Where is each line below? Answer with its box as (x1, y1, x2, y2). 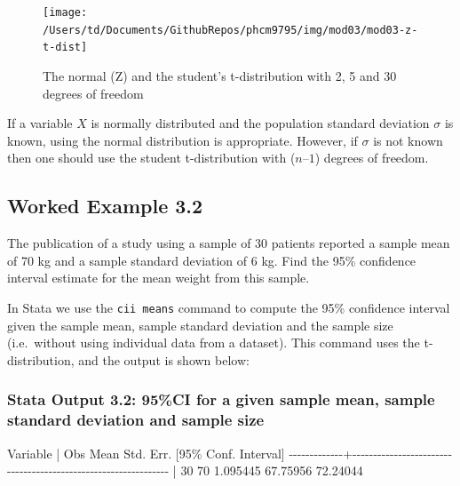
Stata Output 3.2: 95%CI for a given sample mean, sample (7, 388, 435, 410)
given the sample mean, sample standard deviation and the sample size (7, 315, 393, 334)
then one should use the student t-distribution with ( (7, 148, 296, 167)
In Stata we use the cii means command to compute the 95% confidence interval (7, 298, 450, 316)
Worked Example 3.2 (7, 192, 203, 219)
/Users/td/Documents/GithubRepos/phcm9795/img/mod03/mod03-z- (43, 23, 418, 36)
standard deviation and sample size (7, 409, 265, 431)
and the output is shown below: (78, 350, 250, 369)
